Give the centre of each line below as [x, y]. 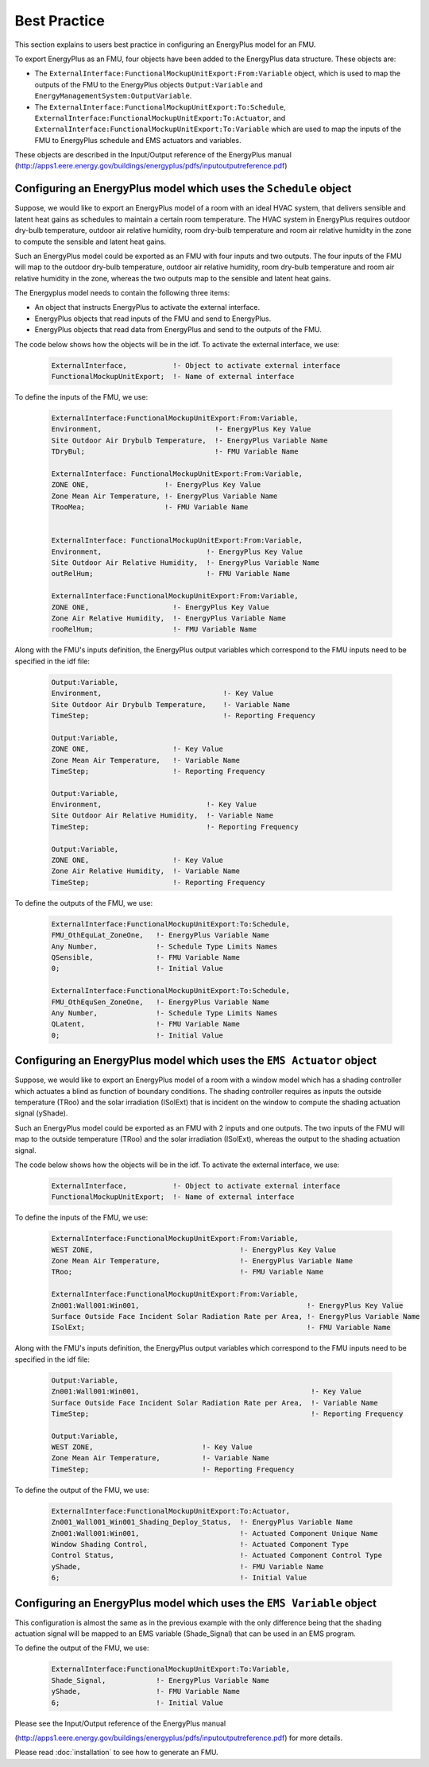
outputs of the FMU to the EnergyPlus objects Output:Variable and [149, 84]
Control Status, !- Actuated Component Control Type [217, 1556]
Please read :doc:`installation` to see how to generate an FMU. [116, 1753]
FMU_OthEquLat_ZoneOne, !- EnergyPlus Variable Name [160, 935]
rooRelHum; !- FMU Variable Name [154, 629]
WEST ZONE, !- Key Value [152, 1447]
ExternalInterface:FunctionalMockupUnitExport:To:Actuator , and [160, 118]
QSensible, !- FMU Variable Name [145, 957]
